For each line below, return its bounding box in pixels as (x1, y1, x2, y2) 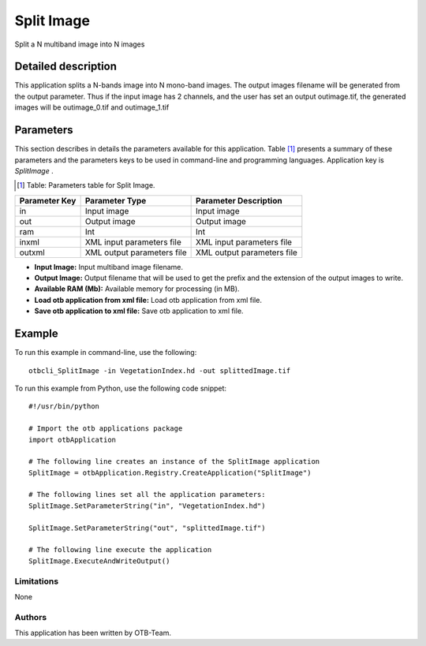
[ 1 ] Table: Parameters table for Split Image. (17, 181, 155, 190)
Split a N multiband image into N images (14, 39, 145, 49)
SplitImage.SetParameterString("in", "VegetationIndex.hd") (28, 501, 266, 510)
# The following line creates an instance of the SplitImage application (28, 457, 320, 466)
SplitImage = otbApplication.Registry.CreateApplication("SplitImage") (28, 468, 312, 477)
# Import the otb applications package (28, 424, 183, 433)
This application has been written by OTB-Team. (14, 628, 172, 638)
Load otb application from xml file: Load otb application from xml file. (34, 295, 262, 304)
